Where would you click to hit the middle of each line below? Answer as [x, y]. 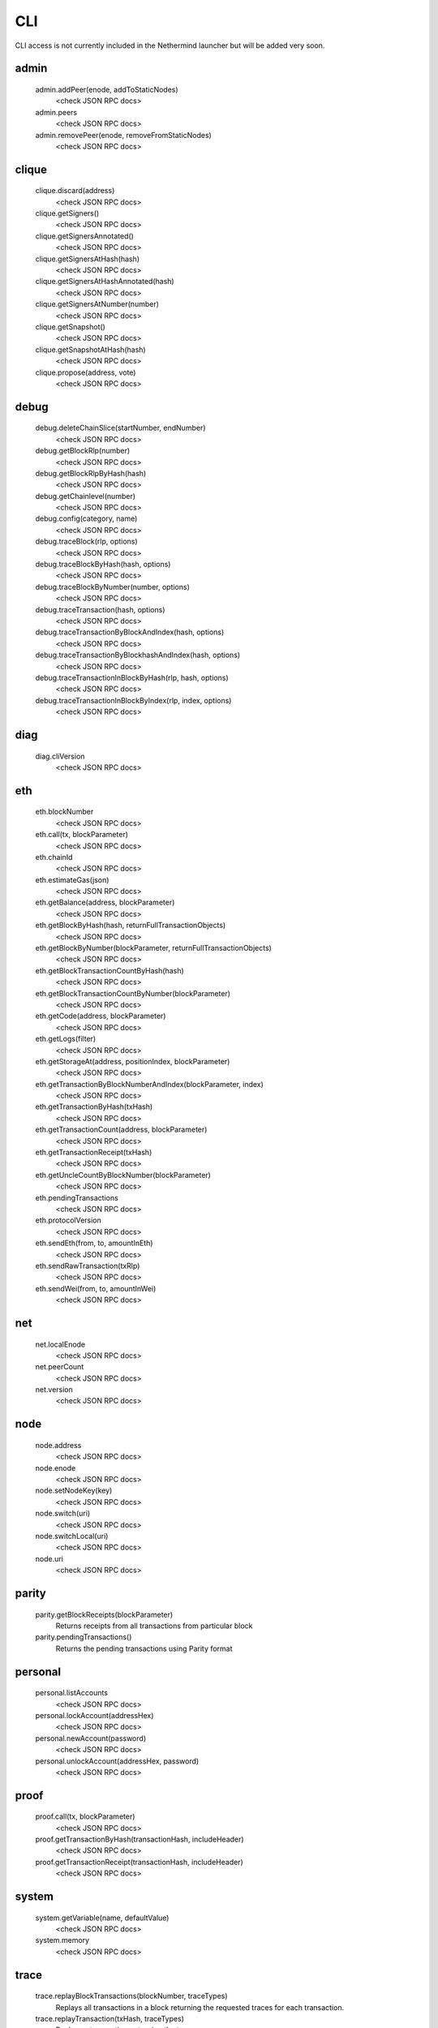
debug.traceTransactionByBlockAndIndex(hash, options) [130, 632]
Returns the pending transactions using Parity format [144, 1648]
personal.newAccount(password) [90, 1738]
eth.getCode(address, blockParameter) [101, 1016]
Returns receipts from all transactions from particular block [154, 1626]
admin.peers [56, 112]
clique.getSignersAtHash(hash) [88, 259]
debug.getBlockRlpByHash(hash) [91, 473]
